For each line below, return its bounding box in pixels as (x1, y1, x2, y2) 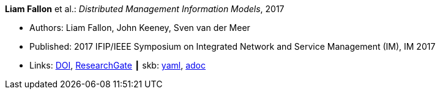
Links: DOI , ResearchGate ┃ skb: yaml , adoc (29, 60, 206, 70)
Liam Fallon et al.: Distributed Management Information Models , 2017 (5, 4, 285, 14)
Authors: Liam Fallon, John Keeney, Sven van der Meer (29, 22, 250, 33)
